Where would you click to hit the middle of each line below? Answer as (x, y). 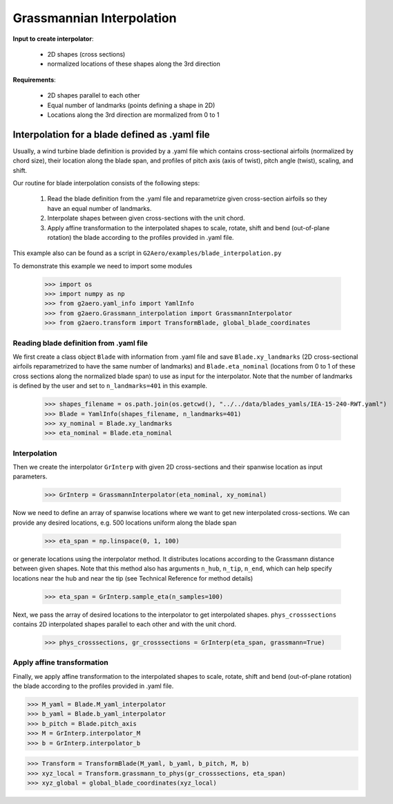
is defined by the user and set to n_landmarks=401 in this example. (110, 386)
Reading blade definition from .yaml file (80, 343)
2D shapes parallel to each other (94, 95)
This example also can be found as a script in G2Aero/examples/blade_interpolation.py (147, 253)
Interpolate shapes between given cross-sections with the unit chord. (146, 218)
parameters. (30, 476)
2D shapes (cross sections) (86, 54)
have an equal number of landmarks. (99, 208)
